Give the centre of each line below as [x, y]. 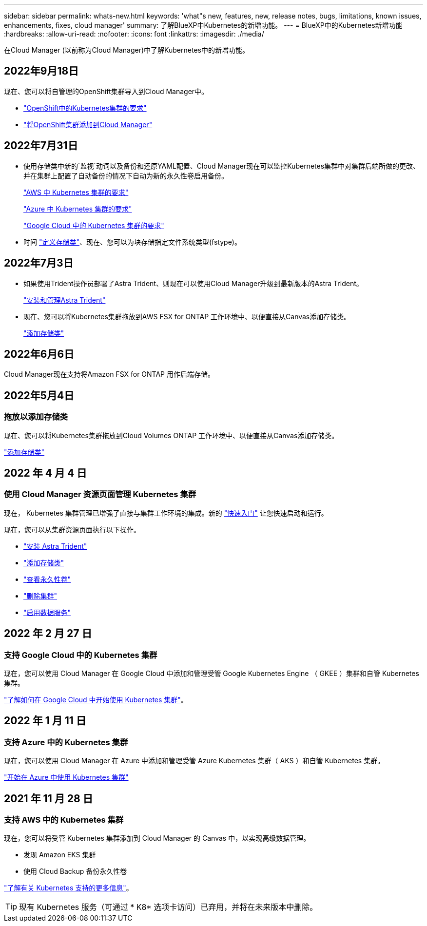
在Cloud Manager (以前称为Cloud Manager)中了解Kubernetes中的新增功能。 [126, 50]
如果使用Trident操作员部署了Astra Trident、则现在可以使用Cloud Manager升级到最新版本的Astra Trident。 [193, 283]
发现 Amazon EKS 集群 [60, 855]
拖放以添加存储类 [36, 417]
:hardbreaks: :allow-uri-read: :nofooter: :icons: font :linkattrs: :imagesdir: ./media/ [134, 34]
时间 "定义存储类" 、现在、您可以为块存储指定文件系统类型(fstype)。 [132, 242]
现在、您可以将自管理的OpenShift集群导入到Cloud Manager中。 [106, 91]
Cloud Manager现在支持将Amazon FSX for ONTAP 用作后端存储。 [109, 374]
